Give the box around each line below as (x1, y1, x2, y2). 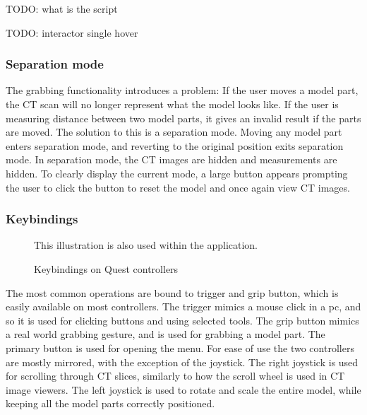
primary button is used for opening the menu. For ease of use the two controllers (6, 340, 354, 355)
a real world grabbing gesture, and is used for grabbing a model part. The (6, 327, 325, 341)
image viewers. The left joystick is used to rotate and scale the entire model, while (6, 382, 361, 397)
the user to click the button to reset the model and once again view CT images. (6, 180, 350, 194)
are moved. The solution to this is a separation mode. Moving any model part (6, 124, 342, 139)
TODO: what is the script (6, 1, 118, 16)
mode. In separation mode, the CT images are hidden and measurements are (6, 152, 337, 167)
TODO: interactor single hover (6, 25, 138, 40)
